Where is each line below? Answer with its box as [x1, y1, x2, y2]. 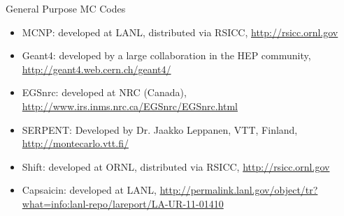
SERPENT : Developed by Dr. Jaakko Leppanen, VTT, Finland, [22, 122, 298, 137]
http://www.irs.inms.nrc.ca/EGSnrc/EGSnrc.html [22, 98, 238, 113]
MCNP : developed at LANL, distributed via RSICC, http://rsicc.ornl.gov [22, 24, 338, 39]
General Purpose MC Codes [6, 1, 126, 15]
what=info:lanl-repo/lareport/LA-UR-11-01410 [22, 196, 224, 210]
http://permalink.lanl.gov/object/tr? [159, 183, 318, 197]
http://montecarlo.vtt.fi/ [22, 136, 129, 151]
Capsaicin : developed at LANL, [22, 183, 157, 197]
